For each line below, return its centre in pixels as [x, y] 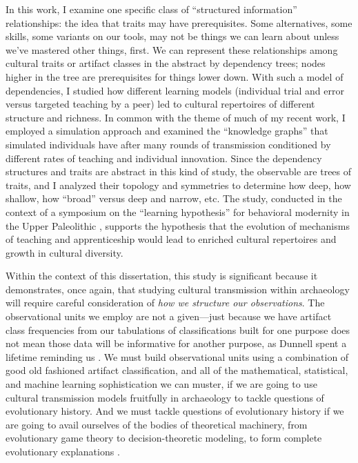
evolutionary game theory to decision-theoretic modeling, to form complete [164, 438]
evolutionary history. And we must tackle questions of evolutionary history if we [175, 411]
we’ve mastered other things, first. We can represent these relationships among [172, 49]
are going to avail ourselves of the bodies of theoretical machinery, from [157, 424]
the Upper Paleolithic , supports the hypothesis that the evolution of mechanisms [178, 225]
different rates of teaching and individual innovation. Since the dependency [164, 158]
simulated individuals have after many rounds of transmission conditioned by [168, 144]
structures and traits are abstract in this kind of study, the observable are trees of [179, 171]
